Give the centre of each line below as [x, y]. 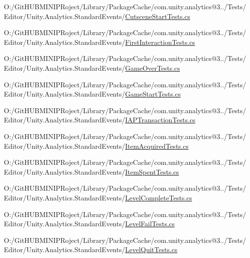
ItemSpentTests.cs [152, 171]
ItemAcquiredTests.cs [157, 146]
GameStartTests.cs [153, 94]
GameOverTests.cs [152, 68]
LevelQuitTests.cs [151, 249]
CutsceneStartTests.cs [158, 16]
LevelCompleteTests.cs [159, 197]
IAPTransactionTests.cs [160, 120]
